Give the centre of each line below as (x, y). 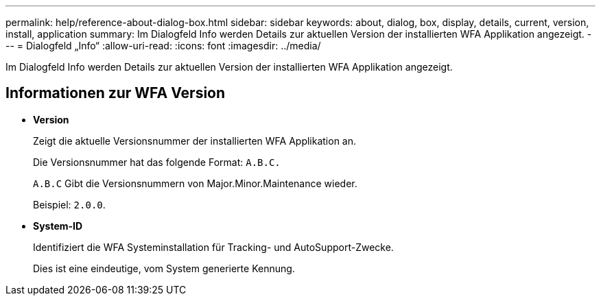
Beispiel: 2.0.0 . (69, 204)
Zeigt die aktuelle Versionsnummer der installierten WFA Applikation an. (195, 141)
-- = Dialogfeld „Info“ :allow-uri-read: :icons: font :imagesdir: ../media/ (163, 46)
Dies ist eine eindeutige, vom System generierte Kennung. (164, 268)
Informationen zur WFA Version (116, 93)
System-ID (58, 226)
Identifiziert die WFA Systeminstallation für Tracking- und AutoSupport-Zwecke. (213, 247)
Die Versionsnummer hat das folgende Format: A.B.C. (157, 162)
